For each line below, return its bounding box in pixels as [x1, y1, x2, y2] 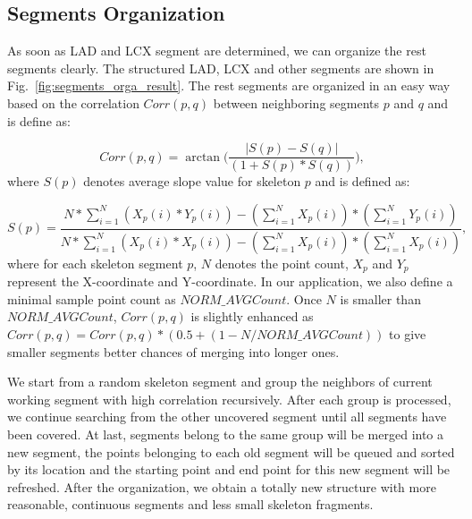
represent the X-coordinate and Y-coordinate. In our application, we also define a [7, 272, 453, 291]
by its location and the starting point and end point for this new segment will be [7, 460, 451, 479]
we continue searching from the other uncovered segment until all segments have [7, 407, 447, 426]
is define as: [7, 111, 71, 130]
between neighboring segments [213, 93, 380, 112]
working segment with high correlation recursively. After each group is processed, [7, 389, 451, 408]
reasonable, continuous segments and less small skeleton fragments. [7, 495, 374, 514]
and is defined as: [315, 172, 410, 191]
